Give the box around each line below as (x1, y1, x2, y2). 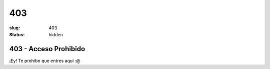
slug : (9, 25, 20, 31)
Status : (9, 31, 25, 37)
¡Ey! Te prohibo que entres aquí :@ (9, 58, 80, 64)
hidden (48, 31, 63, 37)
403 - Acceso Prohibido (9, 45, 85, 53)
